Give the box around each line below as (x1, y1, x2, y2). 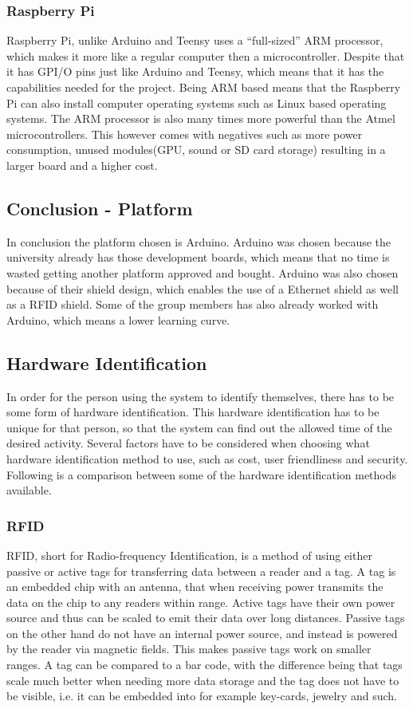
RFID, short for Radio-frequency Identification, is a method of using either (6, 546, 372, 563)
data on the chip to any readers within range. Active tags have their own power (6, 593, 395, 610)
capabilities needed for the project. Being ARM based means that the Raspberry (6, 79, 401, 95)
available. (6, 482, 52, 498)
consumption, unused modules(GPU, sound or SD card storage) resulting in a (6, 141, 386, 158)
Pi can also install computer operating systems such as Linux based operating (6, 94, 387, 111)
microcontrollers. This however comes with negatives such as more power (6, 125, 363, 142)
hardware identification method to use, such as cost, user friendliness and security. (6, 450, 408, 467)
